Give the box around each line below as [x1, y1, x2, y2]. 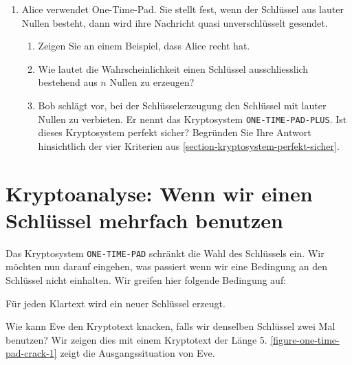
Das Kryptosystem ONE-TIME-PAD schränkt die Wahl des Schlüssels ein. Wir [5, 245, 324, 260]
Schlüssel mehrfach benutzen [5, 206, 284, 234]
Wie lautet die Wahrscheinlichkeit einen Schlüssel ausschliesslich [38, 61, 309, 76]
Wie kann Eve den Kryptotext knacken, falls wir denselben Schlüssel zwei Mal [5, 319, 335, 333]
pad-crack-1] [5, 346, 57, 360]
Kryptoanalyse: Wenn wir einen [5, 179, 313, 207]
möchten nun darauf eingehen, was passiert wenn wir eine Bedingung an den [5, 259, 327, 274]
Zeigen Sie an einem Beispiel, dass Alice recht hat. [38, 38, 250, 53]
